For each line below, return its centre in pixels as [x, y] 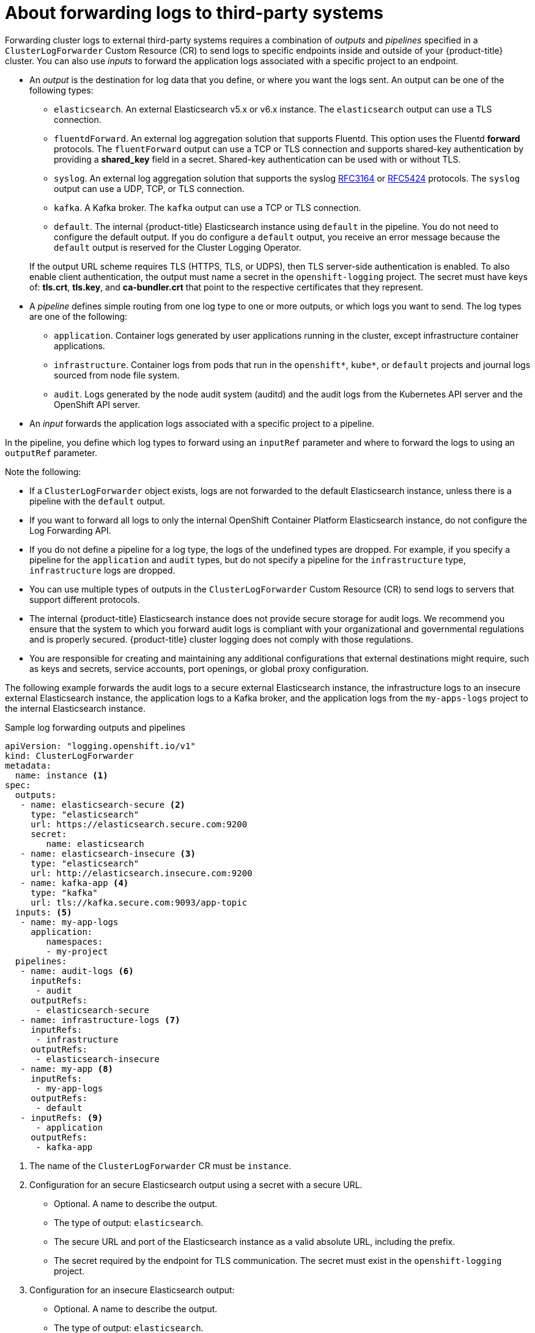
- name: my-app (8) [67, 1069]
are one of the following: [79, 316]
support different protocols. [85, 599]
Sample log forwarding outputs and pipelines [95, 727]
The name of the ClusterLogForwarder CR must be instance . [160, 1165]
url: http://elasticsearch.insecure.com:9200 [142, 873]
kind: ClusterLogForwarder [69, 755]
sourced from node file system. [117, 375]
